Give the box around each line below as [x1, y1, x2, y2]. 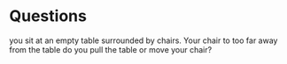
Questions [9, 6, 87, 26]
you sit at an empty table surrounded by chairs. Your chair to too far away [9, 35, 278, 46]
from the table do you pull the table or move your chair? [9, 44, 213, 54]
